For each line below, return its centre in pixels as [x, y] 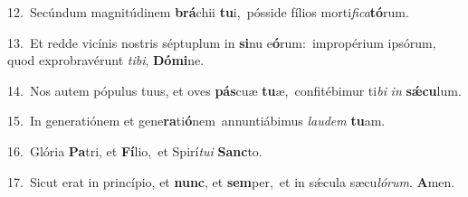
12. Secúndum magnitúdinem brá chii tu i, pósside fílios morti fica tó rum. [208, 12]
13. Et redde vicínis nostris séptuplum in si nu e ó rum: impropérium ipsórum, [222, 42]
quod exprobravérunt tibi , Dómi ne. [106, 60]
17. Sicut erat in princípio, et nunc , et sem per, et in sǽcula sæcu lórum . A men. [231, 181]
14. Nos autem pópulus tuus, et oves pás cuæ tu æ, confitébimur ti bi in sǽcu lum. [234, 90]
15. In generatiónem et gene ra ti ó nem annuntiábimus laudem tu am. [196, 121]
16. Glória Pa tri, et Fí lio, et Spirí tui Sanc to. [135, 150]
